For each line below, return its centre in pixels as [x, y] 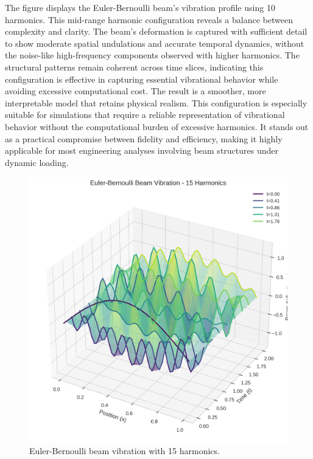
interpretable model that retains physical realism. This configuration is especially [156, 102]
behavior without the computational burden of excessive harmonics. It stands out [157, 126]
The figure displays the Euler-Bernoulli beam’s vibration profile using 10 [140, 7]
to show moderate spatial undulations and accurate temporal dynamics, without [155, 43]
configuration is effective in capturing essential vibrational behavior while [142, 79]
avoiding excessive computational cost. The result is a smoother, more [135, 91]
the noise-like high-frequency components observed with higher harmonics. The [152, 55]
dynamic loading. [37, 162]
